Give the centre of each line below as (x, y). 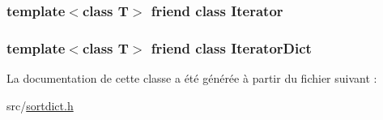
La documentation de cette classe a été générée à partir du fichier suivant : (192, 78)
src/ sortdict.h (40, 105)
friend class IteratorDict (231, 47)
